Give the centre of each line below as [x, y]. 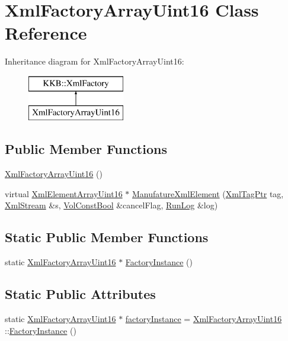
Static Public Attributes [80, 294]
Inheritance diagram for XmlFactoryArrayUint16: [95, 61]
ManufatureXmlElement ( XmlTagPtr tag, [208, 193]
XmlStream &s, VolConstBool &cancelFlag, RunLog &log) [111, 205]
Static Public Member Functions [107, 237]
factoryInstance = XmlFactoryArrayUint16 [204, 319]
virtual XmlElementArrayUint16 [64, 193]
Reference [46, 33]
